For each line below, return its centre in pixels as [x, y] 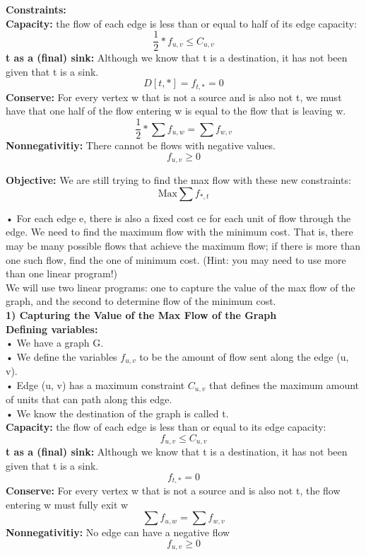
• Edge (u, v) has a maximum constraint [95, 384]
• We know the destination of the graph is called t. [117, 413]
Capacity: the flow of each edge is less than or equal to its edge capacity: [166, 427]
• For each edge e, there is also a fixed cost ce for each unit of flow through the [178, 218]
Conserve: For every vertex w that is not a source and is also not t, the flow [173, 491]
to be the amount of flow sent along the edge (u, [244, 356]
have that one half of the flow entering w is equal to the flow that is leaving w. [176, 111]
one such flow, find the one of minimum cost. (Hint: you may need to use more [176, 259]
